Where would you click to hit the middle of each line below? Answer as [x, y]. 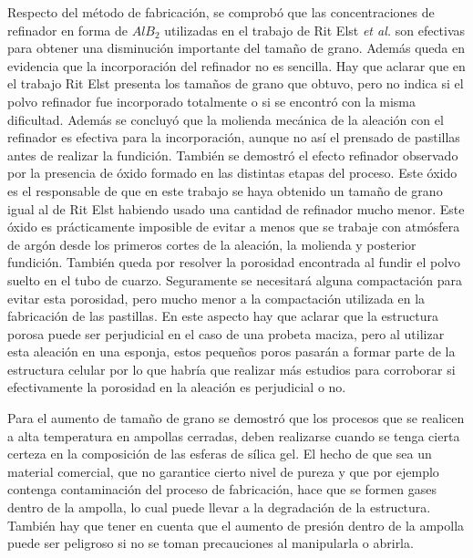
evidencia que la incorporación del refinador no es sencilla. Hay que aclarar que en [236, 65]
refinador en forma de [67, 30]
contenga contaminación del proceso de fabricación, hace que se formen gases [222, 489]
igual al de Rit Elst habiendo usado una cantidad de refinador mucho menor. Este [236, 208]
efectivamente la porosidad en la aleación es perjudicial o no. [177, 387]
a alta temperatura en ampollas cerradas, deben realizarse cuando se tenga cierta [234, 435]
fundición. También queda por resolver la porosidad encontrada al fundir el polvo [234, 262]
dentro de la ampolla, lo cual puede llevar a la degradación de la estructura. [219, 507]
